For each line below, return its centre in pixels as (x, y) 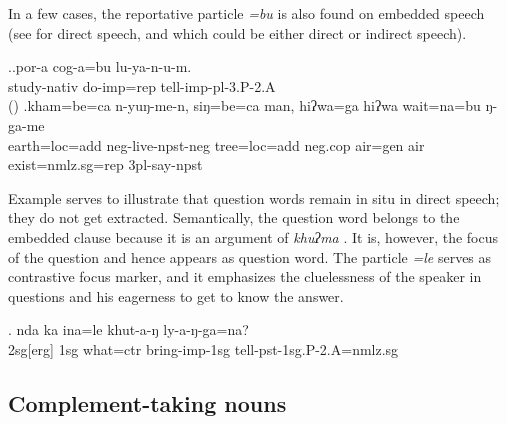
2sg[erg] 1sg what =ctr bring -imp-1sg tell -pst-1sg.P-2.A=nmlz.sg (203, 348)
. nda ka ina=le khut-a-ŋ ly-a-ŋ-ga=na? (128, 329)
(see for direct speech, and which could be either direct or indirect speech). (237, 32)
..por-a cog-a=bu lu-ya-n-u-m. (100, 66)
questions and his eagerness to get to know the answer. (176, 295)
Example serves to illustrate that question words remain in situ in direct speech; (254, 197)
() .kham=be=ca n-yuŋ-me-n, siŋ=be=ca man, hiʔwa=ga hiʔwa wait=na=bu (244, 105)
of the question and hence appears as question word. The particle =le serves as (250, 256)
